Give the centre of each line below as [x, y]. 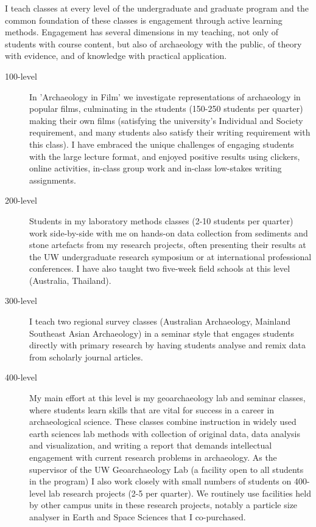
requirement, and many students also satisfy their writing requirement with [170, 132]
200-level [21, 200]
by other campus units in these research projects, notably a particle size [163, 505]
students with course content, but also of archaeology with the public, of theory [153, 43]
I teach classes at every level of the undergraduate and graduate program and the [157, 8]
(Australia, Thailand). [70, 280]
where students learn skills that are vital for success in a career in [152, 409]
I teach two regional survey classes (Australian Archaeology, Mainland [160, 321]
